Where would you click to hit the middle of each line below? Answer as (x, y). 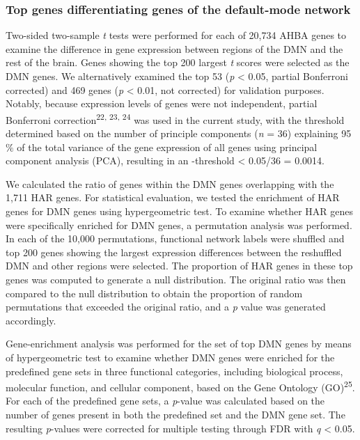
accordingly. (31, 320)
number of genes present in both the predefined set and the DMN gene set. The (175, 414)
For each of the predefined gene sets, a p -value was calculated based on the (165, 401)
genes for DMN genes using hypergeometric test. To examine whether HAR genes (180, 211)
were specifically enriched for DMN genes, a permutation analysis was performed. (179, 225)
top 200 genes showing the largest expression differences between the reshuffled (174, 252)
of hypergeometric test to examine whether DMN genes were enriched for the (170, 357)
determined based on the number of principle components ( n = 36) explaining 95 (179, 133)
